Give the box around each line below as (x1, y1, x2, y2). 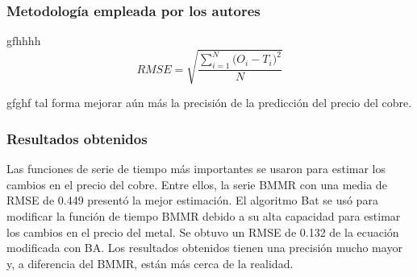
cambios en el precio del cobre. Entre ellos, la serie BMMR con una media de (6, 176, 387, 192)
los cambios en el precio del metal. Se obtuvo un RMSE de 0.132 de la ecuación (6, 223, 399, 240)
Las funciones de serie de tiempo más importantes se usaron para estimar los (6, 160, 386, 177)
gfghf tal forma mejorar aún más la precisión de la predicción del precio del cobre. (6, 94, 412, 111)
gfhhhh (6, 32, 41, 49)
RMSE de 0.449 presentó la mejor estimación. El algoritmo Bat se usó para (6, 192, 378, 209)
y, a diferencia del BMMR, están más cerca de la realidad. (6, 254, 294, 271)
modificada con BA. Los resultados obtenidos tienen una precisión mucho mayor (6, 239, 402, 256)
